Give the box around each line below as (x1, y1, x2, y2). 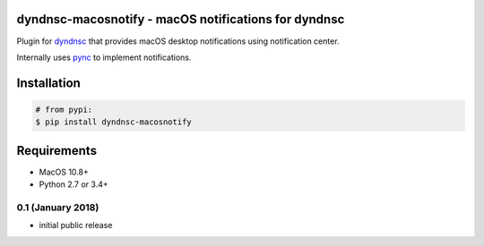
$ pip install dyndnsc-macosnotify (35, 117, 192, 127)
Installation (16, 75, 81, 90)
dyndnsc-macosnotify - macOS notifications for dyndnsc (16, 12, 345, 27)
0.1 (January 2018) (16, 201, 99, 214)
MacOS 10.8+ (39, 166, 89, 177)
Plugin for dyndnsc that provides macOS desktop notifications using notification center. (16, 36, 340, 47)
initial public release (39, 220, 113, 231)
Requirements (16, 143, 98, 158)
